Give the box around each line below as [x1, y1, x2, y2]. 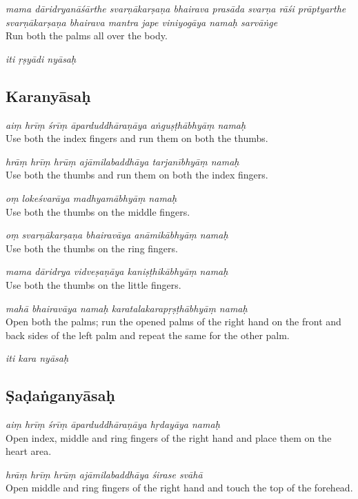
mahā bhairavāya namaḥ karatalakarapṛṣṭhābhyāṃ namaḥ [6, 301, 248, 315]
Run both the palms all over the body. [6, 28, 168, 43]
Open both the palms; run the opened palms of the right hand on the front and [6, 314, 341, 329]
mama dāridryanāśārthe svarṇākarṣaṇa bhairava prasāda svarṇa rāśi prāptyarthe [6, 1, 346, 15]
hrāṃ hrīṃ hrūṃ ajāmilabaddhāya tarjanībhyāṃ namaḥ [6, 154, 239, 168]
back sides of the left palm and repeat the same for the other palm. [6, 327, 290, 342]
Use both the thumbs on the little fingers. [6, 277, 181, 292]
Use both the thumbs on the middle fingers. [6, 204, 190, 218]
